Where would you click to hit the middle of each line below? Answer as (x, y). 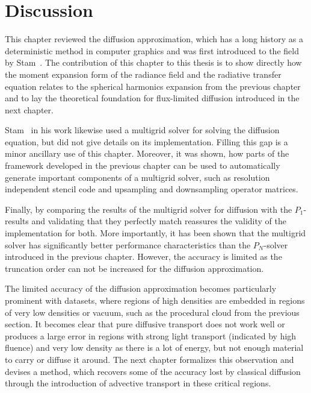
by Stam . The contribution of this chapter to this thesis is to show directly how (153, 62)
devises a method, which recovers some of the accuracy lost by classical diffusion (153, 371)
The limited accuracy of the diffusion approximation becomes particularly (141, 288)
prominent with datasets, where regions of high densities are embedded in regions (155, 300)
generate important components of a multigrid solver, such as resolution (137, 177)
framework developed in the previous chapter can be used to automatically (143, 165)
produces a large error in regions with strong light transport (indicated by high (151, 335)
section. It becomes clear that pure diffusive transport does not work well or (145, 324)
